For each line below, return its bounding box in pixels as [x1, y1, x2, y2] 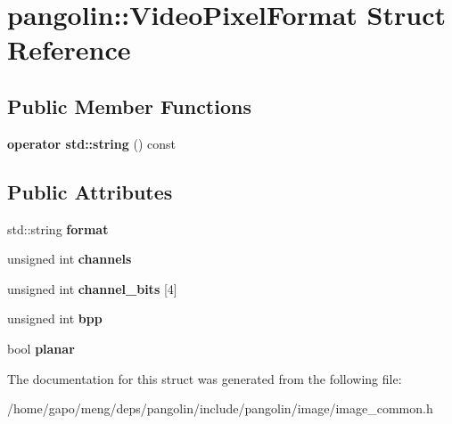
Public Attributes [7, 177, 173, 205]
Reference [7, 31, 131, 68]
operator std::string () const [7, 134, 176, 152]
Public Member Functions [7, 92, 251, 119]
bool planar [7, 338, 75, 357]
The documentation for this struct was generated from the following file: [7, 369, 402, 387]
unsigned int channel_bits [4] [7, 279, 177, 298]
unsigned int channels [7, 249, 132, 268]
